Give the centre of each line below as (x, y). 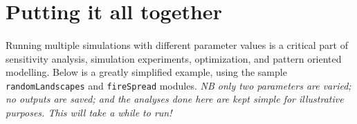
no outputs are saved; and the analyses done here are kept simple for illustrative (175, 99)
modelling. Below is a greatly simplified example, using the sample (146, 72)
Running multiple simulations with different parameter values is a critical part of (177, 44)
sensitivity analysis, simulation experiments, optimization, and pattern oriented (174, 58)
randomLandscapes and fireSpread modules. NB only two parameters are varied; (178, 85)
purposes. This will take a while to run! (89, 112)
